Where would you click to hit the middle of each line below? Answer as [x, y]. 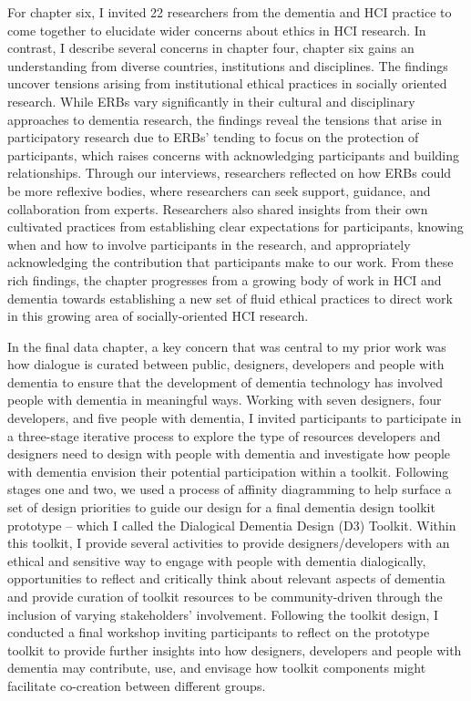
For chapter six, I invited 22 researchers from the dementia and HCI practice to [230, 12]
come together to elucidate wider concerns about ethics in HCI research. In [217, 30]
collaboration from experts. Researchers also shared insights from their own [218, 208]
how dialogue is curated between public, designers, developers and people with [226, 364]
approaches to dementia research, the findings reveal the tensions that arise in [225, 119]
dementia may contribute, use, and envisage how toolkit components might [217, 668]
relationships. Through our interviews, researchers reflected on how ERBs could [230, 173]
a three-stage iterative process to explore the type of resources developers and [224, 435]
